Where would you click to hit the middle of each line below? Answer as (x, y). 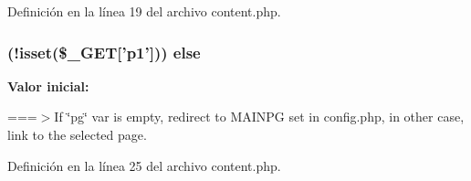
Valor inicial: (48, 85)
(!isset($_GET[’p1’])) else (104, 52)
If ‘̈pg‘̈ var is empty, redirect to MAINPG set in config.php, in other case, (259, 117)
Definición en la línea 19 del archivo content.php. (144, 11)
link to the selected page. (77, 134)
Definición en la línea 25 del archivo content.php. (144, 165)
